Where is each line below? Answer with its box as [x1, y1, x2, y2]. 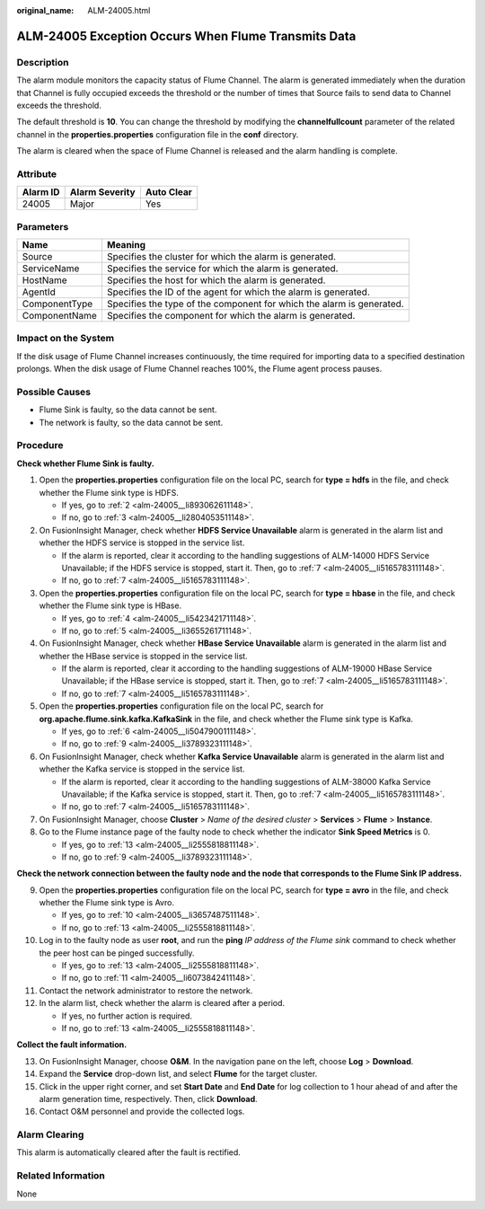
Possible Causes [16, 385, 92, 398]
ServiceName [22, 262, 80, 274]
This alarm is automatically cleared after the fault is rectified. [16, 1147, 242, 1158]
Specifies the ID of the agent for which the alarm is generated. [106, 286, 370, 298]
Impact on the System [16, 332, 115, 345]
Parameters [16, 220, 69, 233]
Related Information [16, 1169, 105, 1182]
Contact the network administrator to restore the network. [39, 984, 253, 996]
